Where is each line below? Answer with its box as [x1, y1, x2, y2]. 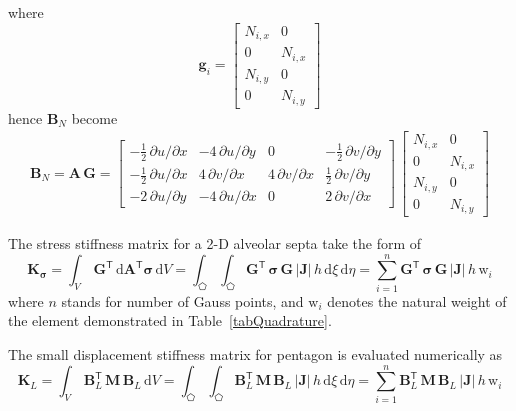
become [71, 107, 118, 128]
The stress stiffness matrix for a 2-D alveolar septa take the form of [8, 233, 422, 254]
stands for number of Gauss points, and [61, 290, 304, 311]
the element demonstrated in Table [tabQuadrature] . [8, 310, 332, 331]
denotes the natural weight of [327, 290, 507, 311]
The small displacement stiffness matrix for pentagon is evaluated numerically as [8, 344, 503, 364]
